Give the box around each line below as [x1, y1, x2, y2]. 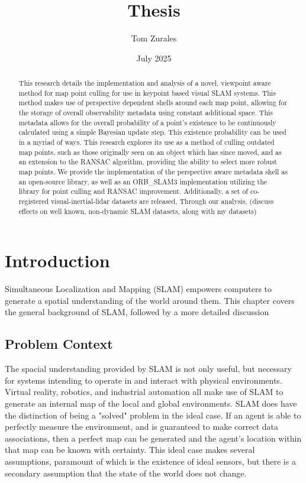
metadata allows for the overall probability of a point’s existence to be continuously [18, 117, 276, 127]
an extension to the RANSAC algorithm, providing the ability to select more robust [18, 157, 277, 167]
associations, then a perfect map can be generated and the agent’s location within [5, 432, 302, 444]
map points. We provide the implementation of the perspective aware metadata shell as [18, 167, 288, 177]
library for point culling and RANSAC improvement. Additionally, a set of [18, 186, 248, 196]
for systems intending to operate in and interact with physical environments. [5, 374, 282, 386]
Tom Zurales [131, 32, 177, 44]
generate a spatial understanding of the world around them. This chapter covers [5, 294, 295, 306]
